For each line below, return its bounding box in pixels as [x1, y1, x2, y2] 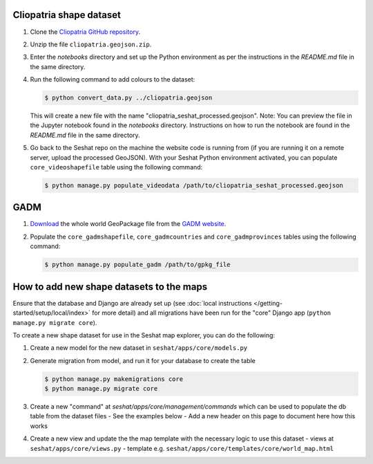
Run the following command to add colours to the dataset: [30, 75, 195, 84]
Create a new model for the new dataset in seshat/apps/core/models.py [30, 344, 248, 352]
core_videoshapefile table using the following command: [30, 163, 203, 171]
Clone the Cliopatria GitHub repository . [30, 28, 141, 36]
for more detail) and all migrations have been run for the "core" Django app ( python [92, 308, 332, 317]
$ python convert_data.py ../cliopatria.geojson [44, 94, 213, 102]
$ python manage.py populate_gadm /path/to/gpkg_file [44, 261, 231, 269]
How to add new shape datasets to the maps [12, 281, 207, 293]
